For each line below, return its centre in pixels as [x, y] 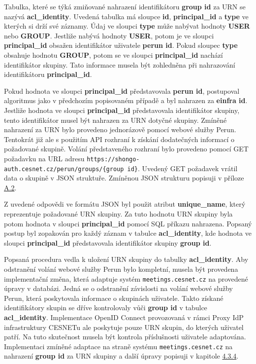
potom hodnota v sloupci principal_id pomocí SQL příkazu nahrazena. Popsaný [128, 223]
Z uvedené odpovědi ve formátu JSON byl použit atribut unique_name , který [125, 204]
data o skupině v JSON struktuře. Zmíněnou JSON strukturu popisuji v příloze [124, 178]
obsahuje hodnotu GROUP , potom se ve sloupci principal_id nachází [113, 55]
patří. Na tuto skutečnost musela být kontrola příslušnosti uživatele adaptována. [125, 337]
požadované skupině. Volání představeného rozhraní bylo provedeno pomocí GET [126, 149]
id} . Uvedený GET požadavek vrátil [182, 168]
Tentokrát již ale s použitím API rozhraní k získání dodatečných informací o [119, 139]
